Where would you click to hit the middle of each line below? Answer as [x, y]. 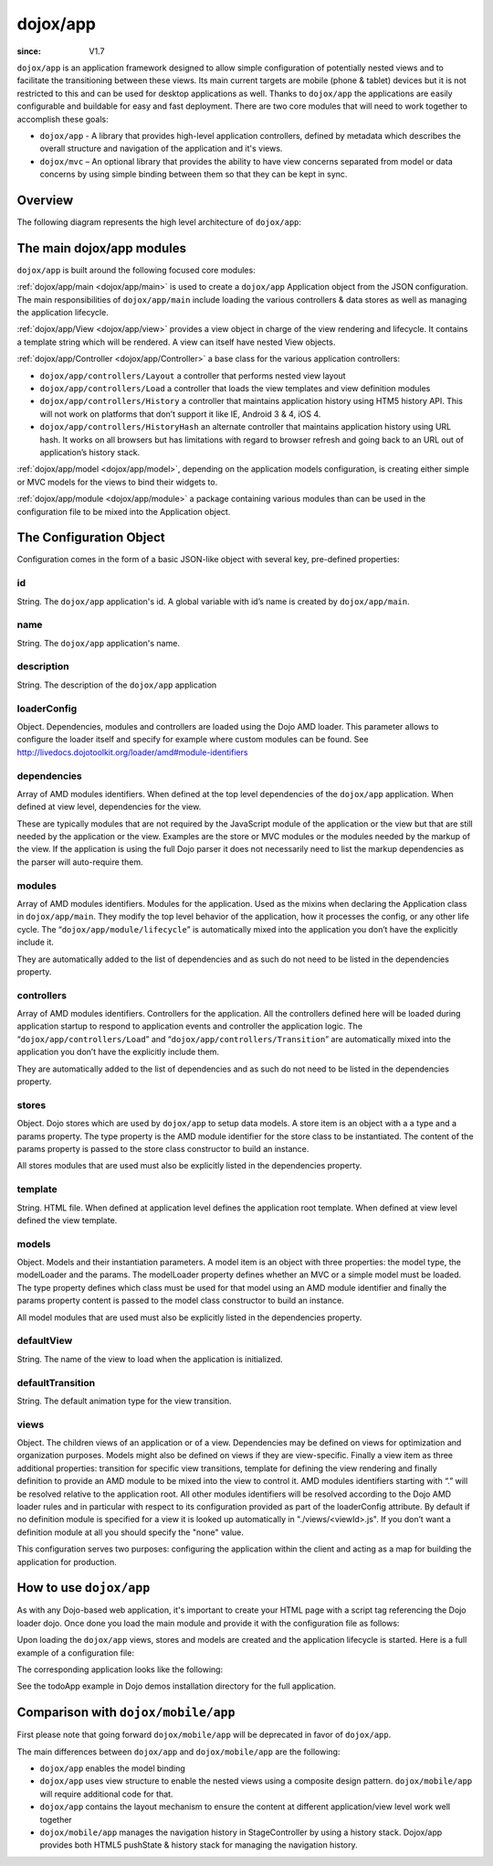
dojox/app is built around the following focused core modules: [136, 270]
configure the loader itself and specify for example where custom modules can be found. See [193, 740]
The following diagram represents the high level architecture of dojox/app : [159, 222]
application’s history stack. [90, 452]
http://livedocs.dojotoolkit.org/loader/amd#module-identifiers [132, 752]
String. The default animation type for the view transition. [124, 1401]
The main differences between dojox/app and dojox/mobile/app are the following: [178, 1752]
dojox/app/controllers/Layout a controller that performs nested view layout [193, 376]
